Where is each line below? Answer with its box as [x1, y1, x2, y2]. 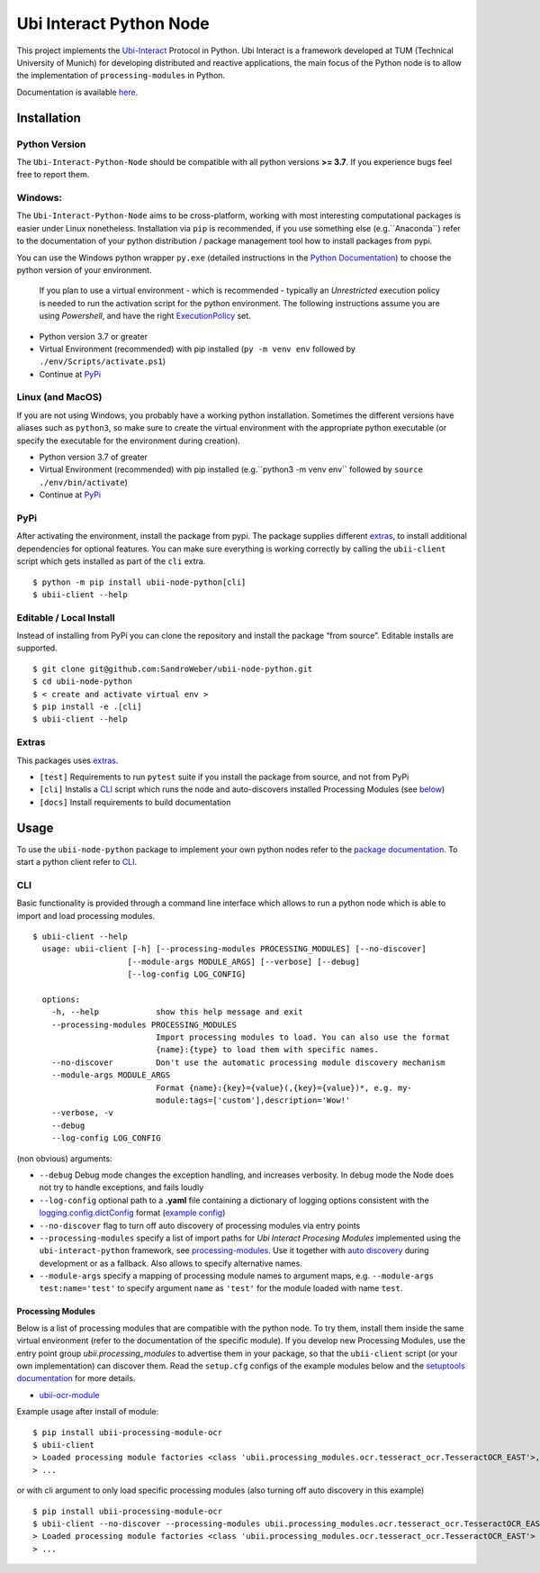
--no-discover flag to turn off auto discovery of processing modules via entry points [39, 1220, 361, 1231]
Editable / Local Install [16, 611, 116, 623]
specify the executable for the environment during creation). [16, 435, 240, 446]
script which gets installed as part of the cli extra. [16, 556, 206, 567]
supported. [16, 642, 58, 653]
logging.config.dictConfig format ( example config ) [39, 1207, 226, 1218]
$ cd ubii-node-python [32, 677, 133, 686]
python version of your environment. [16, 264, 152, 275]
